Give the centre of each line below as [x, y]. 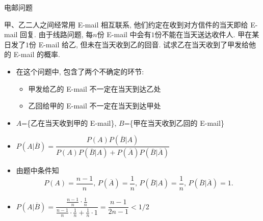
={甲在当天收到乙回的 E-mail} [174, 122]
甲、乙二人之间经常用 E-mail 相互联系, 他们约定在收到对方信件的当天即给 [126, 24]
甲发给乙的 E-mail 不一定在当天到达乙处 [95, 88]
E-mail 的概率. [37, 54]
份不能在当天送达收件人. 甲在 [203, 34]
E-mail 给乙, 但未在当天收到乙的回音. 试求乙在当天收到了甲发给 [144, 44]
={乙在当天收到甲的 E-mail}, [69, 122]
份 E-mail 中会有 [124, 34]
